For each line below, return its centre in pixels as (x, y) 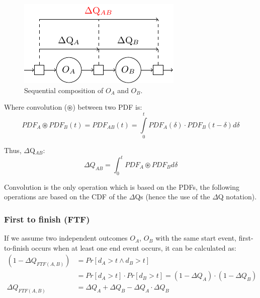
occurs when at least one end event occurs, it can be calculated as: (134, 247)
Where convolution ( (36, 107)
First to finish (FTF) (47, 219)
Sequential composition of (64, 90)
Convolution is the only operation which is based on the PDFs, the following (122, 187)
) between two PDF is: (107, 107)
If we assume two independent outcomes (66, 238)
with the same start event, (196, 238)
